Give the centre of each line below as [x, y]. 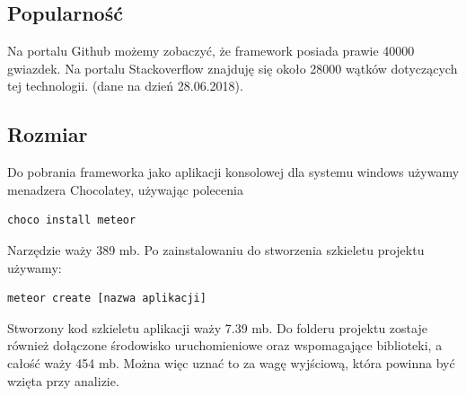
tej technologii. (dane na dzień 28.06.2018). [125, 86]
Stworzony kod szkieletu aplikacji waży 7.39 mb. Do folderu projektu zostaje [217, 327]
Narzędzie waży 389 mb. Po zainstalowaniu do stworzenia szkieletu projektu [216, 249]
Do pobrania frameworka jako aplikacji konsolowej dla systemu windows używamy [233, 172]
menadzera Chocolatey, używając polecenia [125, 189]
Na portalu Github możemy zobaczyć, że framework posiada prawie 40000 [211, 51]
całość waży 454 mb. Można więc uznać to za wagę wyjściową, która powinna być [231, 362]
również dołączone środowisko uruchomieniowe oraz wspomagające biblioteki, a [225, 345]
